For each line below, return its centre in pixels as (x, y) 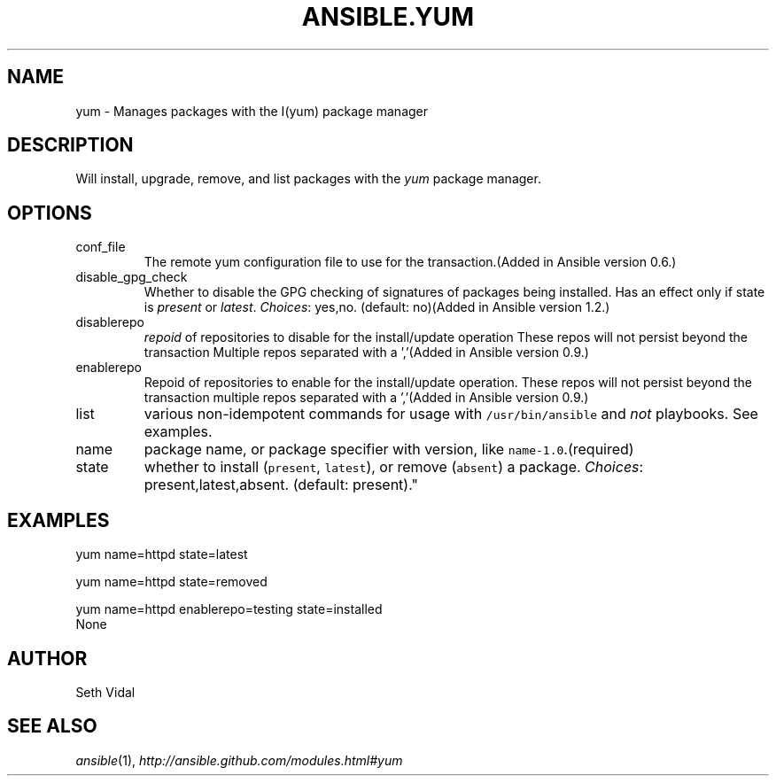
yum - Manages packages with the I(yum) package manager (252, 111)
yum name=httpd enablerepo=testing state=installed (229, 609)
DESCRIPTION (70, 145)
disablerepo (110, 322)
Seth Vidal (105, 692)
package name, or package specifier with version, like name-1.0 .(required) (389, 450)
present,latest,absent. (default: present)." (281, 485)
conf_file (101, 247)
